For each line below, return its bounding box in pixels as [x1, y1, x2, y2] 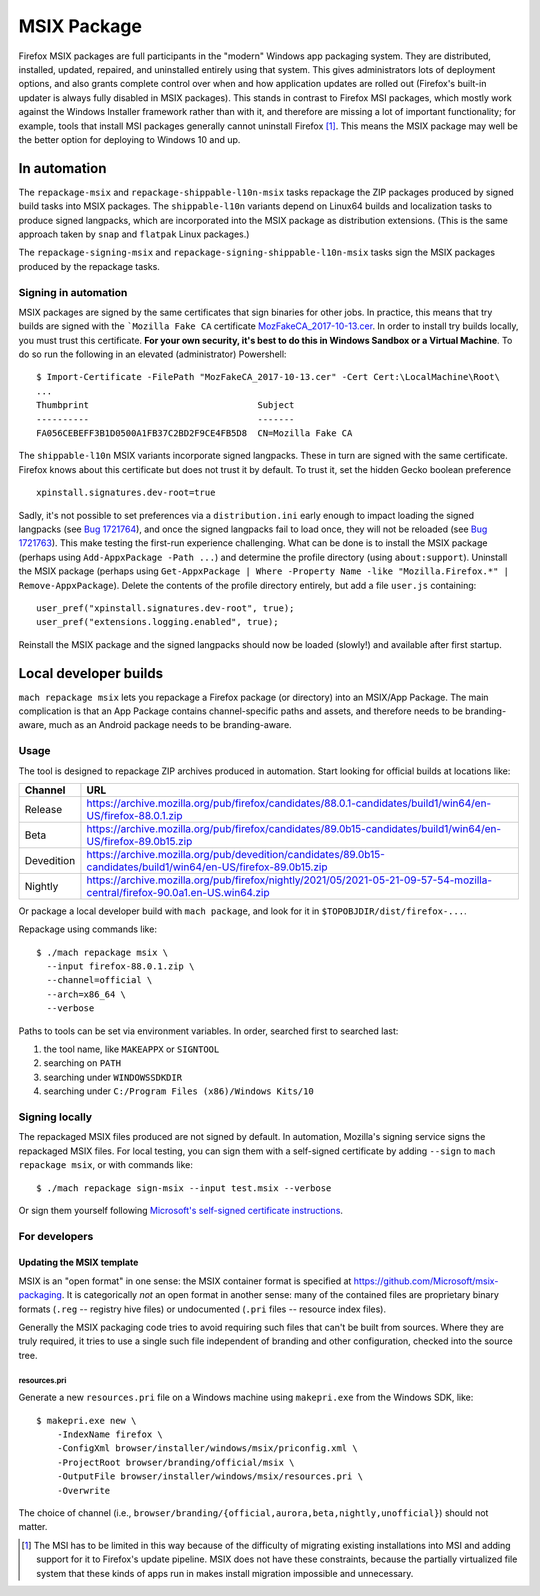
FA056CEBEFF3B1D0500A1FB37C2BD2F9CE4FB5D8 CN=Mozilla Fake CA [36, 428, 353, 439]
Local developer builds [18, 665, 164, 682]
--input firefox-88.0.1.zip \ [46, 961, 195, 972]
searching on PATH [43, 1057, 122, 1069]
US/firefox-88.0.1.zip [86, 808, 184, 822]
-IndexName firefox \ [56, 1428, 164, 1440]
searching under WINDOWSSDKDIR [43, 1071, 183, 1083]
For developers [18, 1229, 94, 1243]
